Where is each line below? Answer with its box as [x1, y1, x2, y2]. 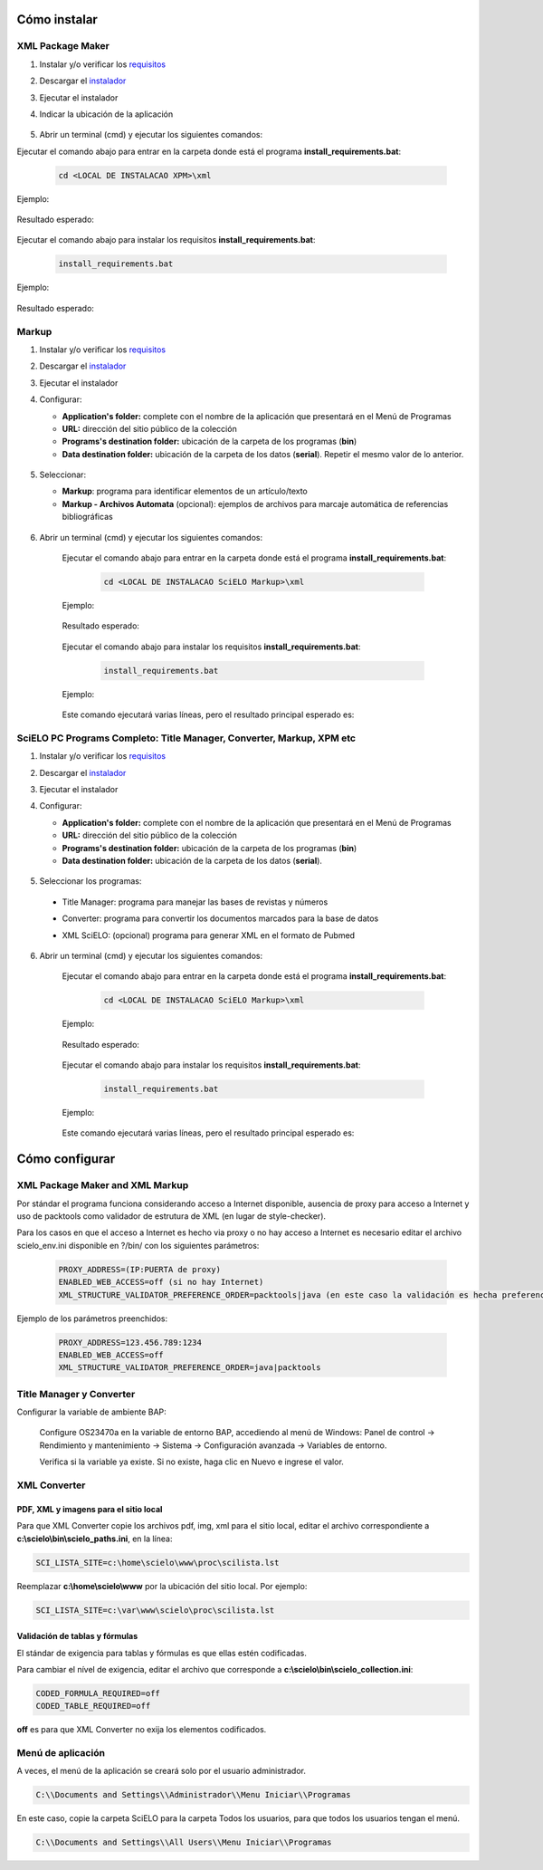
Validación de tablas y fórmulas [16, 1631, 138, 1642]
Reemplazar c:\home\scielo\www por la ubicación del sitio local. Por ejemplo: [16, 1580, 308, 1591]
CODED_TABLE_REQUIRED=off [35, 1701, 151, 1712]
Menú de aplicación [16, 1747, 106, 1760]
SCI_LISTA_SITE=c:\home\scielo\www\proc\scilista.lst [35, 1558, 280, 1568]
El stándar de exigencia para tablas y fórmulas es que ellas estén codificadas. [16, 1647, 307, 1658]
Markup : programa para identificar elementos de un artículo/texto [62, 485, 308, 497]
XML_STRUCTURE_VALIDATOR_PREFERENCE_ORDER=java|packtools [58, 1363, 321, 1373]
